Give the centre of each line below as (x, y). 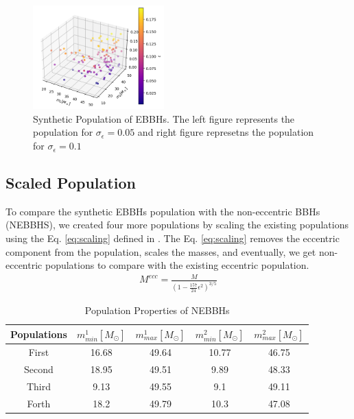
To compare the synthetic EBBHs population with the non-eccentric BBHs (163, 211)
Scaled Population (71, 183)
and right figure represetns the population (226, 132)
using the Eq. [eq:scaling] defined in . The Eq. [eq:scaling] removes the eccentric (173, 238)
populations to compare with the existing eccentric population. (177, 265)
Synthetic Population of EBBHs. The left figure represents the (164, 118)
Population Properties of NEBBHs (157, 310)
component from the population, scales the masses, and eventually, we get (161, 251)
